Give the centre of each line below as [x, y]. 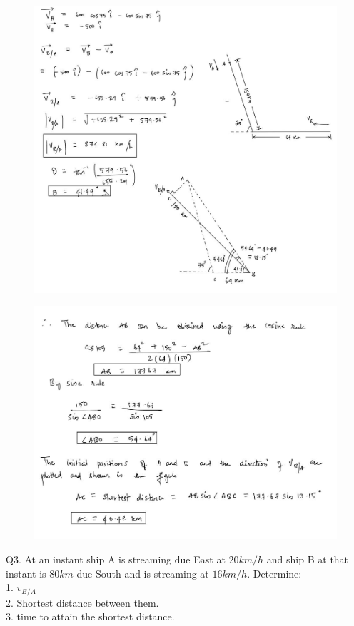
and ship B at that [308, 559]
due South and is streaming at [143, 573]
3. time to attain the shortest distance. [90, 616]
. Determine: [274, 573]
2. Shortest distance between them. [82, 602]
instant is [26, 573]
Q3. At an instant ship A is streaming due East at [116, 559]
